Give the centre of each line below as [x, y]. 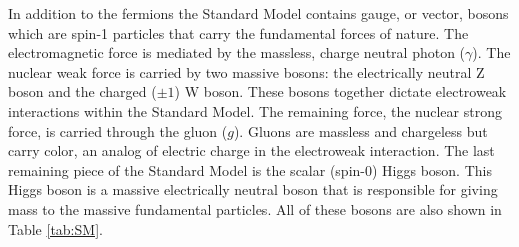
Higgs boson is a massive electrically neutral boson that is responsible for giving [253, 189]
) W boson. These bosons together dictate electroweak [340, 91]
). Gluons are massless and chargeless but [360, 130]
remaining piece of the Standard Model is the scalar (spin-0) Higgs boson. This [250, 169]
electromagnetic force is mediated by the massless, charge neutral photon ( [237, 52]
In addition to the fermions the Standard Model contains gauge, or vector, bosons [258, 13]
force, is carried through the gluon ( [118, 130]
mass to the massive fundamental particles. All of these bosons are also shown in [255, 208]
